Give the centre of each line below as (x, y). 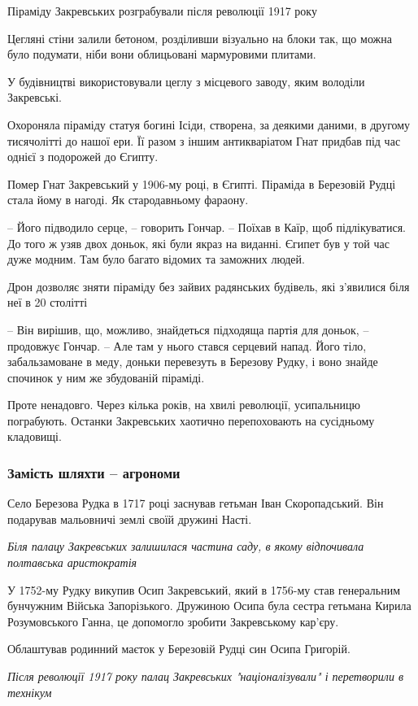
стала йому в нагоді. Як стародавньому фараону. (128, 200)
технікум (30, 692)
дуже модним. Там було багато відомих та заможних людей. (156, 259)
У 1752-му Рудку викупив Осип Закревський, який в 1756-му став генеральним (204, 589)
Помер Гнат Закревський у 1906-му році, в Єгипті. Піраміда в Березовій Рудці (202, 183)
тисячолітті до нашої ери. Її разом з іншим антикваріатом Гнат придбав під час (204, 140)
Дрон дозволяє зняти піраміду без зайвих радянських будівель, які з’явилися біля (209, 286)
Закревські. (35, 97)
